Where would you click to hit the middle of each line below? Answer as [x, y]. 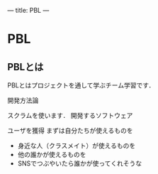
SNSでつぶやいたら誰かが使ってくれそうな [80, 163]
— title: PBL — [28, 10]
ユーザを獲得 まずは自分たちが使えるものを [70, 130]
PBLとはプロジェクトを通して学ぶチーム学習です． [81, 85]
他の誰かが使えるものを [52, 154]
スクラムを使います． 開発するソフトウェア [70, 115]
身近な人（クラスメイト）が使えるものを [77, 146]
